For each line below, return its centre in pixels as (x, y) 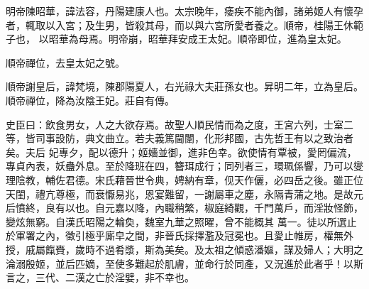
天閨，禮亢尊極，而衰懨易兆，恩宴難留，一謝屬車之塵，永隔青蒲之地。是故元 (184, 193)
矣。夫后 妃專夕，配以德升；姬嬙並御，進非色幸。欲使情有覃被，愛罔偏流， (181, 152)
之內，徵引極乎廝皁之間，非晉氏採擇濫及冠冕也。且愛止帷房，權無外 (194, 235)
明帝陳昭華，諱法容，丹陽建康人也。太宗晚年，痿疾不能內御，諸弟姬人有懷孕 (184, 11)
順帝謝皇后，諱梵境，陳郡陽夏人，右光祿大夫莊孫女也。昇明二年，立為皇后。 (184, 86)
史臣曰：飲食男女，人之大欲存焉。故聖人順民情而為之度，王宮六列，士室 (175, 124)
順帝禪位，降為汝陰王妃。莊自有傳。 (90, 100)
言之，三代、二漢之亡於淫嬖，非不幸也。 (100, 277)
